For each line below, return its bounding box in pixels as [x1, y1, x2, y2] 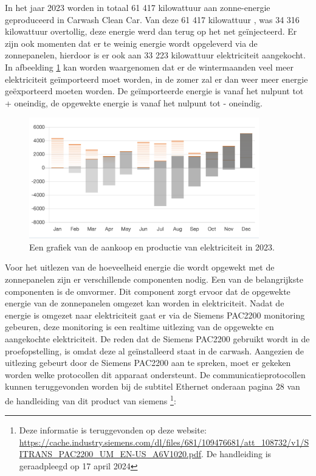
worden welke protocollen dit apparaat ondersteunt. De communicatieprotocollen [5, 368, 306, 381]
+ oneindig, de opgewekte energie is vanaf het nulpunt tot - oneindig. [5, 96, 263, 109]
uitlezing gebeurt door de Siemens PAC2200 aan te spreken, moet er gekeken [5, 356, 291, 369]
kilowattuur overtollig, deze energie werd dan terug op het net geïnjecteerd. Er [5, 25, 297, 38]
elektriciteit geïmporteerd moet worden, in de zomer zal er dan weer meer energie [5, 72, 308, 85]
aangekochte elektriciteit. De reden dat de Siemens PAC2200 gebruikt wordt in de [5, 333, 310, 345]
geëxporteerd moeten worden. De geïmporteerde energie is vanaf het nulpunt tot [5, 85, 304, 97]
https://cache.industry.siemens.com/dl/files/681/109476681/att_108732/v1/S [19, 435, 309, 448]
